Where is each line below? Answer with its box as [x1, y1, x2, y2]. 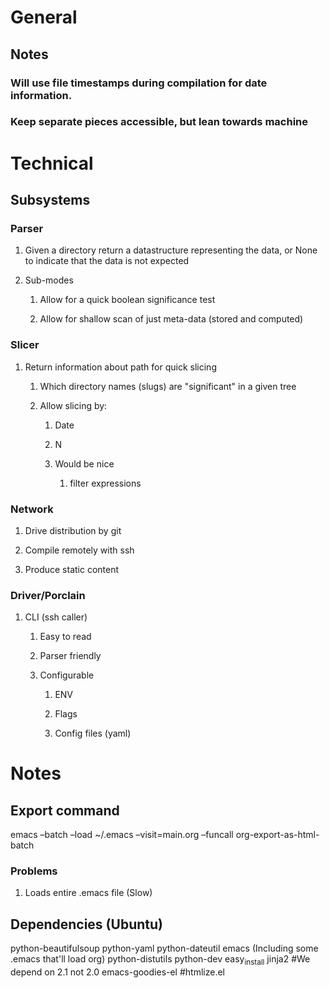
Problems [10, 864, 58, 878]
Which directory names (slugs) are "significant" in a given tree [39, 380, 297, 392]
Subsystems [10, 192, 91, 208]
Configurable [39, 669, 95, 681]
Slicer [10, 338, 40, 352]
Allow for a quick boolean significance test [39, 294, 216, 306]
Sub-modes [24, 274, 74, 286]
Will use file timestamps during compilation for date [10, 76, 268, 90]
